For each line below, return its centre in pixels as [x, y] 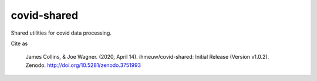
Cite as [19, 43]
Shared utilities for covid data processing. [61, 33]
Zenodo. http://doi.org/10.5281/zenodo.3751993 [83, 65]
